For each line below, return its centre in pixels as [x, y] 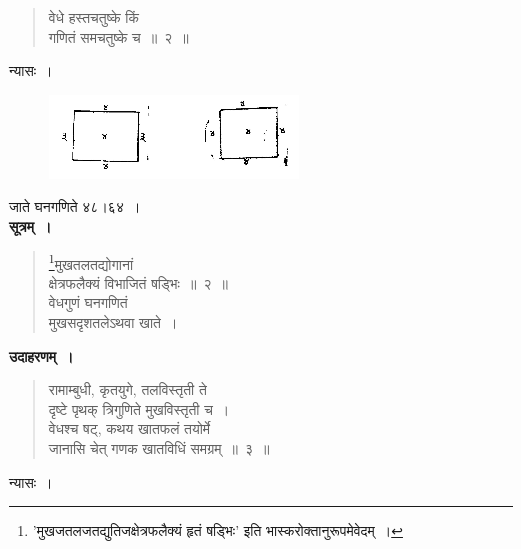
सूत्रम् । [30, 225]
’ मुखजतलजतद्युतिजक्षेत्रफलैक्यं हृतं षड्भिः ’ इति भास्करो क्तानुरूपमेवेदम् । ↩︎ [217, 530]
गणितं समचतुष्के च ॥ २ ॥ [118, 36]
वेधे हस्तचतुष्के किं [93, 17]
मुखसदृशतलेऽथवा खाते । [113, 322]
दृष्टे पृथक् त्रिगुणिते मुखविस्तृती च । [139, 408]
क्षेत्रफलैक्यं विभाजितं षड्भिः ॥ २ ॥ [138, 282]
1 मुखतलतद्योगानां [91, 262]
